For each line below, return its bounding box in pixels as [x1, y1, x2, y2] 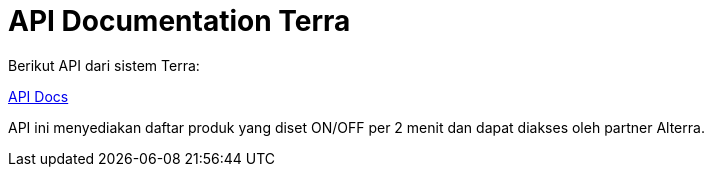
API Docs [8, 87, 69, 105]
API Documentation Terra [8, 4, 351, 38]
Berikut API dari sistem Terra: [8, 56, 200, 74]
